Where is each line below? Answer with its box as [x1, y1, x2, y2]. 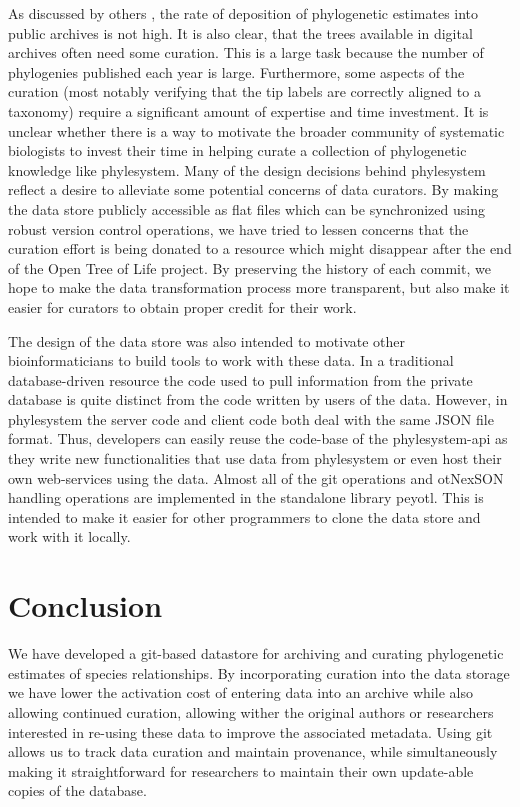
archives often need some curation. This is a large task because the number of [8, 42, 484, 63]
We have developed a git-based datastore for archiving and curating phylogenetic [8, 643, 504, 664]
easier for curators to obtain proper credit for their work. [8, 296, 357, 317]
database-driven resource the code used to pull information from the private [8, 369, 473, 390]
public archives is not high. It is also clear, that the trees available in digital [8, 22, 473, 43]
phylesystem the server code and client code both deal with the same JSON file [8, 408, 494, 429]
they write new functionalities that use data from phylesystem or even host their [8, 448, 502, 469]
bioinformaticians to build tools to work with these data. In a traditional [8, 350, 454, 371]
